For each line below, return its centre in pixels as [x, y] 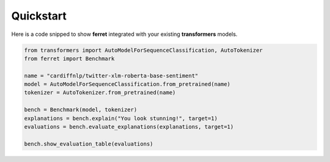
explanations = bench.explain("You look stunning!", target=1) [121, 118]
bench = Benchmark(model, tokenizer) [81, 110]
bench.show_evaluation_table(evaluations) [89, 144]
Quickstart [39, 16]
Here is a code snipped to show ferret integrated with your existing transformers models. [124, 34]
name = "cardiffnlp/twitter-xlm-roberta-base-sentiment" [111, 76]
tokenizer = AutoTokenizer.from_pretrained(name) [100, 93]
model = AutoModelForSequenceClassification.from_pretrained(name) [127, 84]
